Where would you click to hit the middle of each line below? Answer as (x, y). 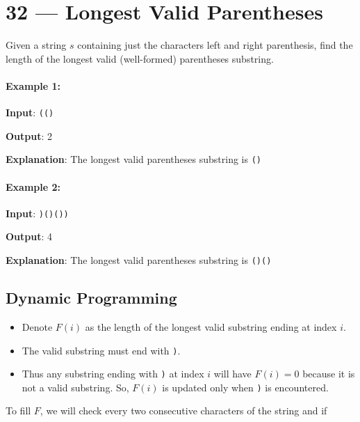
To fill (18, 411)
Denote (37, 326)
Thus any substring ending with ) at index (113, 374)
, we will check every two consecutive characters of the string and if (183, 411)
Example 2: (33, 186)
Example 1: (33, 85)
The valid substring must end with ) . (101, 350)
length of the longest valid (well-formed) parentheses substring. (140, 58)
